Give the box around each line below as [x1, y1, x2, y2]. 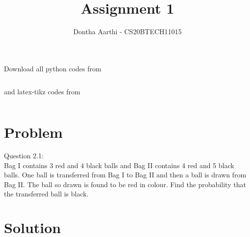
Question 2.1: [4, 151, 44, 161]
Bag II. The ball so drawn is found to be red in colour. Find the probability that [4, 179, 246, 189]
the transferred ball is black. [4, 189, 89, 199]
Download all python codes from [4, 63, 101, 73]
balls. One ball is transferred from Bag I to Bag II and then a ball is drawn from [4, 170, 247, 180]
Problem [4, 122, 63, 142]
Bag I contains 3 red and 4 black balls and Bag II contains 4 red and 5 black [4, 160, 234, 170]
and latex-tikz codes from [4, 86, 80, 97]
